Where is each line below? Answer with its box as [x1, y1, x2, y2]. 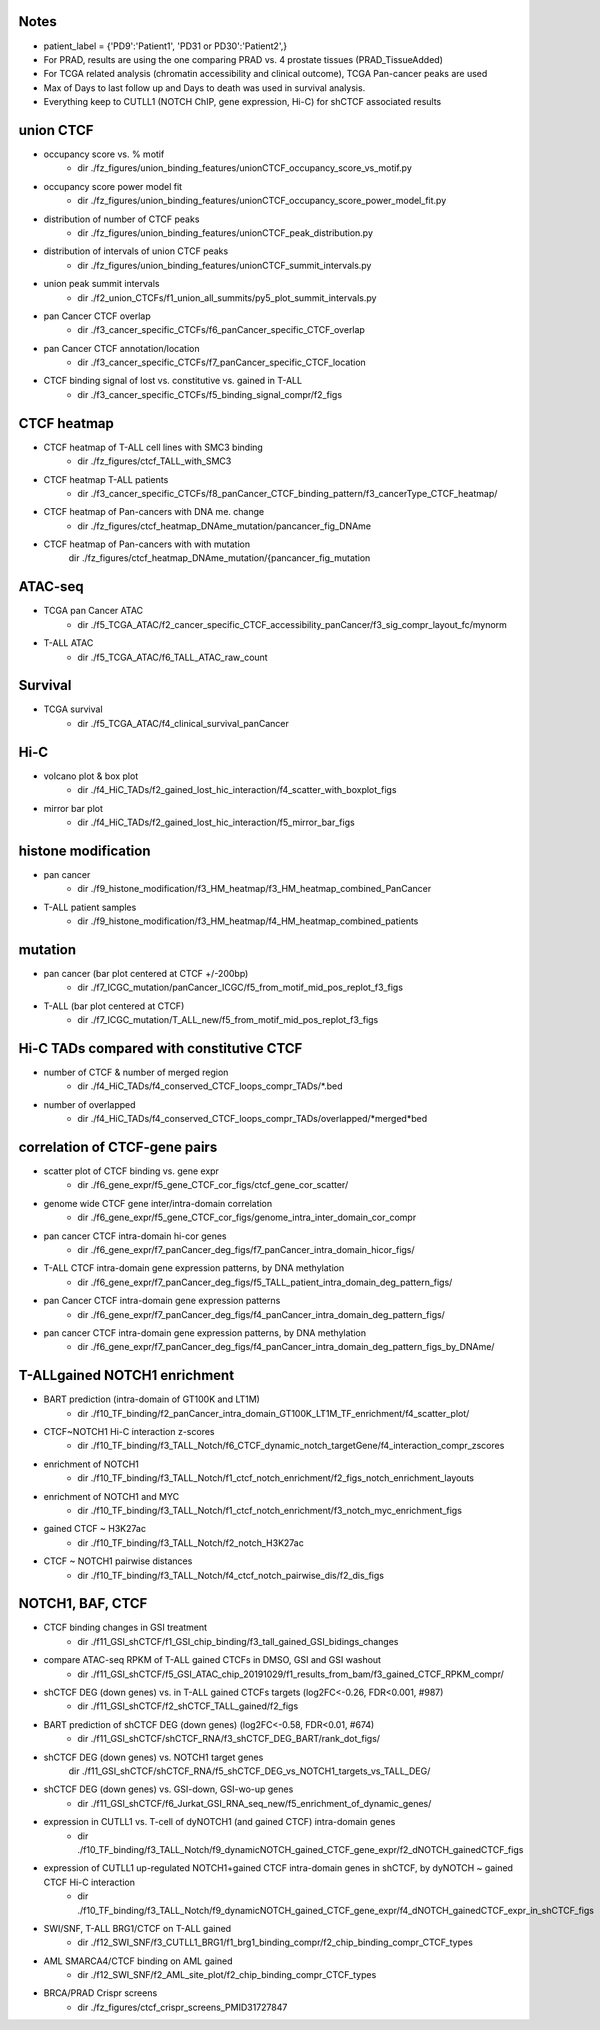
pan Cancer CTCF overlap [43, 310, 151, 322]
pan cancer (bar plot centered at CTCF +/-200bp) [43, 967, 249, 979]
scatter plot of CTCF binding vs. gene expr [43, 1165, 220, 1177]
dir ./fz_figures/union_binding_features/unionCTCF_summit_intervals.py [77, 259, 372, 271]
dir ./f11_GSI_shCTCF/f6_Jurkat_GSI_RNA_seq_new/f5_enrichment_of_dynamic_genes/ [77, 1797, 432, 1809]
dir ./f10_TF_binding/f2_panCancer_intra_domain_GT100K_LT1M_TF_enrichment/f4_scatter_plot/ [77, 1407, 470, 1419]
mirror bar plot [43, 802, 104, 814]
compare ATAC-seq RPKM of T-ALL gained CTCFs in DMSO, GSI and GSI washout [43, 1654, 382, 1666]
